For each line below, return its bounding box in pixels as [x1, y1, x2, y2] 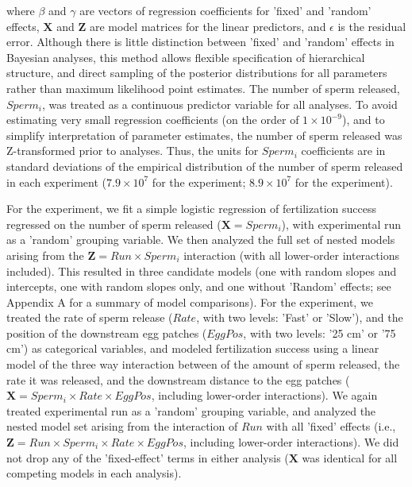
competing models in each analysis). [6, 465, 182, 481]
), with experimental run [281, 215, 402, 232]
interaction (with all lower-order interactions [183, 246, 399, 263]
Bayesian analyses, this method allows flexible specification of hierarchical [6, 48, 365, 65]
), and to [341, 111, 385, 128]
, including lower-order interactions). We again [151, 387, 378, 404]
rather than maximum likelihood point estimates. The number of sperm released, [6, 79, 400, 96]
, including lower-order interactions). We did [183, 434, 399, 450]
